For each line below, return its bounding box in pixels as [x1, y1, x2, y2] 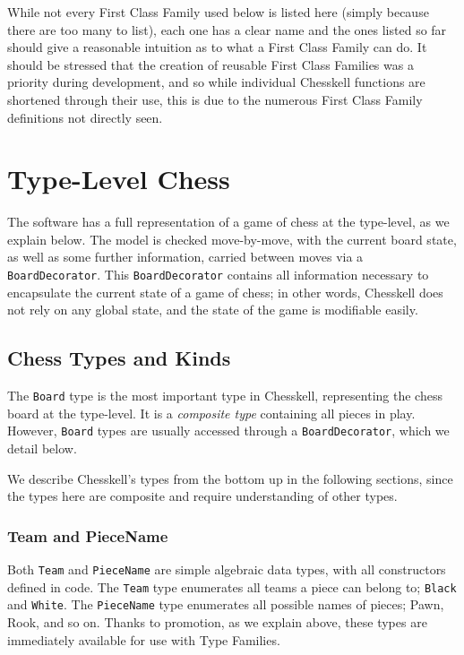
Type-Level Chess [7, 160, 230, 197]
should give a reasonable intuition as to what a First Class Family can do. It [7, 38, 427, 56]
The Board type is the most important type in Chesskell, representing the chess [7, 386, 443, 405]
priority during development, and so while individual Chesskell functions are [7, 73, 425, 91]
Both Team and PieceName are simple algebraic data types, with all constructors [7, 560, 446, 579]
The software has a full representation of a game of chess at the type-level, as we [7, 212, 450, 231]
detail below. [7, 439, 77, 458]
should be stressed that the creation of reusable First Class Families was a [7, 55, 414, 73]
